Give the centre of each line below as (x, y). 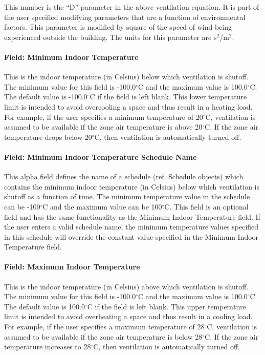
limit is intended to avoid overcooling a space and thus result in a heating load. (128, 106)
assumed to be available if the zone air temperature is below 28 (103, 336)
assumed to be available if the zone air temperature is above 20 (103, 127)
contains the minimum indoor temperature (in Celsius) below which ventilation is (132, 186)
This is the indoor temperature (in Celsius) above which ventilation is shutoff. (126, 286)
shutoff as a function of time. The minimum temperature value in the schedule (127, 196)
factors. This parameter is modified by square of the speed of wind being (118, 27)
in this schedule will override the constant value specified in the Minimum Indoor (131, 236)
